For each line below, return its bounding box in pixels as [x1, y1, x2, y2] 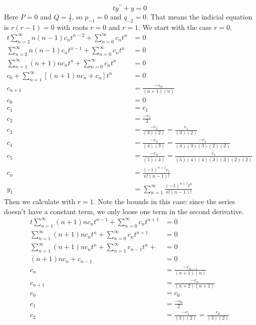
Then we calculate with [4, 196, 75, 207]
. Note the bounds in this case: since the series [93, 196, 235, 207]
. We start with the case [138, 21, 212, 32]
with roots [56, 21, 88, 32]
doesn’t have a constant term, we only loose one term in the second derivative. [4, 206, 244, 216]
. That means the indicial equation [146, 11, 253, 22]
